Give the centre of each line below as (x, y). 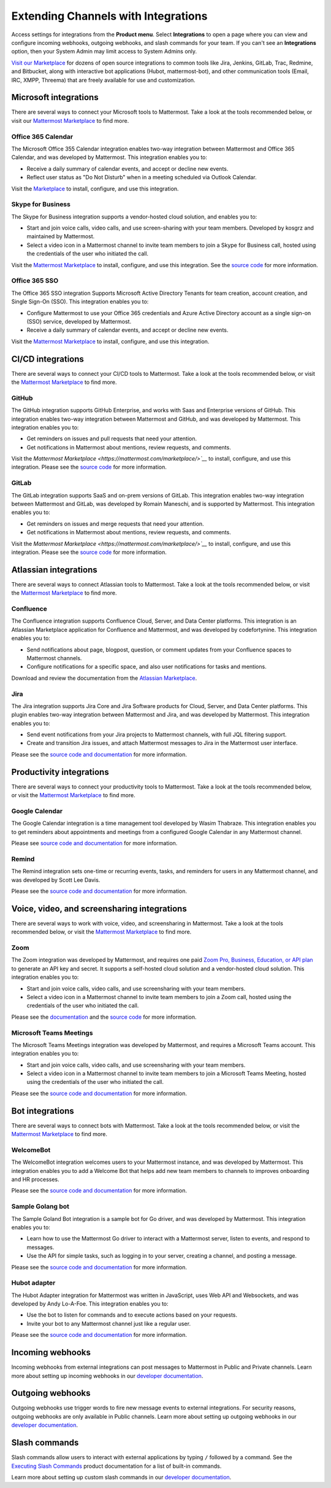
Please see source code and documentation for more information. (94, 843)
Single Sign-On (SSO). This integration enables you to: (80, 302)
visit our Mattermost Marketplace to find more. (70, 120)
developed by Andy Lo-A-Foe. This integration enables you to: (90, 1304)
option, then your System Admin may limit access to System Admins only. (104, 52)
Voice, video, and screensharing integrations (99, 909)
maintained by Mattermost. (61, 236)
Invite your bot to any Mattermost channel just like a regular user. (109, 1323)
